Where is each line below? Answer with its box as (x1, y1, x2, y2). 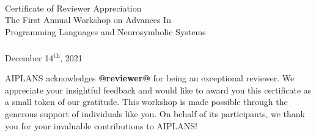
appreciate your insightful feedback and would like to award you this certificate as (5, 83, 312, 96)
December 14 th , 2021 (5, 49, 83, 64)
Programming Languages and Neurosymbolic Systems (5, 25, 206, 38)
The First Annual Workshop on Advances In (5, 13, 171, 26)
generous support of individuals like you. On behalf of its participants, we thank (5, 107, 305, 120)
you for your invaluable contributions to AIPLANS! (5, 119, 197, 132)
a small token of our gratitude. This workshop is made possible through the (5, 95, 288, 108)
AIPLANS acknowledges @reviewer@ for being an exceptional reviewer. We (5, 72, 295, 84)
